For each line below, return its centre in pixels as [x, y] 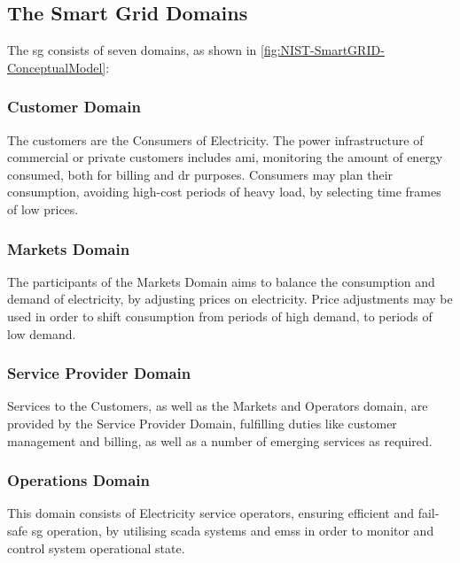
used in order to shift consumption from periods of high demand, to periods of [220, 316]
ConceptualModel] [57, 67]
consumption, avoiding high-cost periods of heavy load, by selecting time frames [224, 192]
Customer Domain [74, 107]
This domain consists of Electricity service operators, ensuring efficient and [211, 513]
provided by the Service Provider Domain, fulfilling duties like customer [202, 423]
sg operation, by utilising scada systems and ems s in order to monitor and [233, 530]
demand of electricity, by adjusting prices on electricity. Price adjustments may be [230, 299]
